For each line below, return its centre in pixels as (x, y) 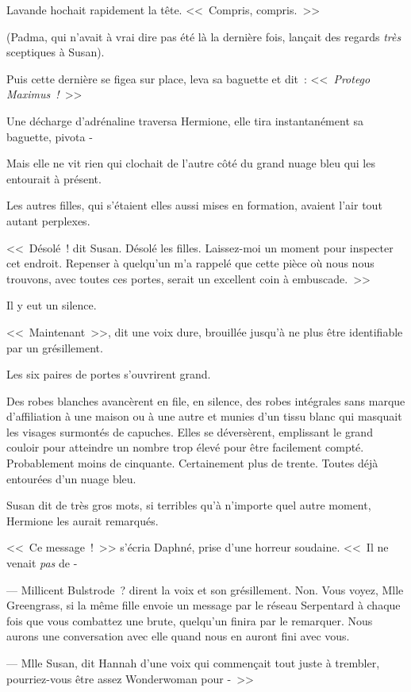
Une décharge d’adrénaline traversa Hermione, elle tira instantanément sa (185, 120)
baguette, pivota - (50, 136)
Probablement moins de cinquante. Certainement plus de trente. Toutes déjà (192, 463)
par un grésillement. (55, 347)
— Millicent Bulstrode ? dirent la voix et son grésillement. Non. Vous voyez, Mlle (205, 589)
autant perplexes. (48, 220)
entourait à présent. (54, 178)
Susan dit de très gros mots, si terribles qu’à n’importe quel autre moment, (189, 505)
